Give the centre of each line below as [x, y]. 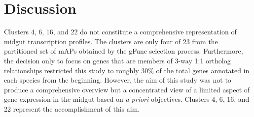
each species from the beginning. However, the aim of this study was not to [118, 80]
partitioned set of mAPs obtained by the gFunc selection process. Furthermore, [124, 51]
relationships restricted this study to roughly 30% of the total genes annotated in [127, 70]
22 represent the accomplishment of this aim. [72, 108]
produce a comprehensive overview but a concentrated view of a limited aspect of [127, 89]
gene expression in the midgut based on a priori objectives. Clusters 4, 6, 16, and [127, 99]
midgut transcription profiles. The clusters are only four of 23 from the [111, 41]
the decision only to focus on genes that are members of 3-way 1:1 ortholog [117, 60]
